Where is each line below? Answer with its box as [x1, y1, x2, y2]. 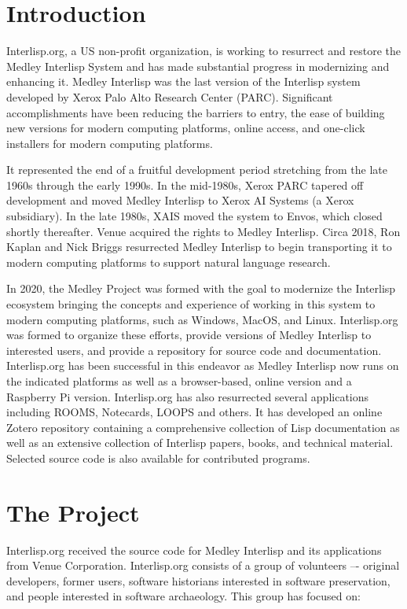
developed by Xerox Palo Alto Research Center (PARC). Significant [6, 88, 333, 105]
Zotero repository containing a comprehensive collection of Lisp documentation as [6, 419, 400, 435]
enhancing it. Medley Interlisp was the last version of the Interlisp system [6, 73, 361, 90]
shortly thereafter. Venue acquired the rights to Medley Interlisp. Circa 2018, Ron [6, 223, 401, 239]
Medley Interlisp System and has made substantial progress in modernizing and [6, 57, 390, 74]
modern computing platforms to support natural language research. [6, 253, 331, 270]
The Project [6, 496, 140, 528]
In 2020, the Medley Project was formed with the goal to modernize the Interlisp [6, 280, 396, 297]
